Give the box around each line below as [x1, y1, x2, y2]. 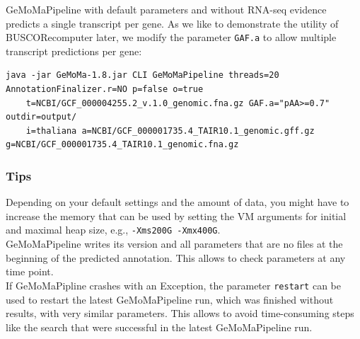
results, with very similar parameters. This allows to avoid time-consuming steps [6, 306, 354, 321]
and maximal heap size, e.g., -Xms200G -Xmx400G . [6, 222, 221, 237]
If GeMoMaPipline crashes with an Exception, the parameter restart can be [6, 277, 342, 292]
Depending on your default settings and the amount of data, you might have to [6, 195, 349, 209]
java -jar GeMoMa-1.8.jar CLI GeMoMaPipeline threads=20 [6, 70, 279, 81]
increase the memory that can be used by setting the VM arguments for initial [6, 208, 347, 223]
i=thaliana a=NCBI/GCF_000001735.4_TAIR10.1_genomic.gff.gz [25, 125, 315, 136]
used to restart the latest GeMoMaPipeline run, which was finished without [6, 292, 334, 306]
